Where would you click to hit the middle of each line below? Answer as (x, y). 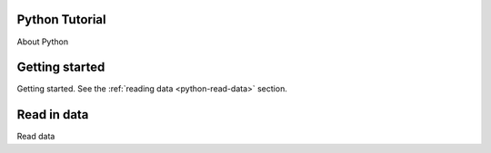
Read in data (53, 115)
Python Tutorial (61, 19)
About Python (42, 42)
